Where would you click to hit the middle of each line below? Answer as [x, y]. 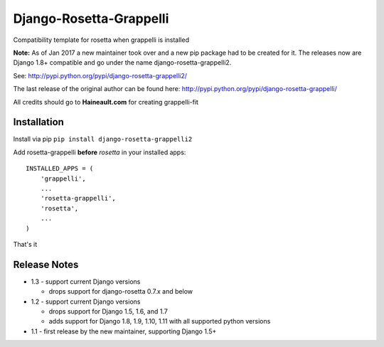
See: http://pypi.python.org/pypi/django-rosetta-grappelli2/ [100, 75]
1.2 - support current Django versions [86, 301]
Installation [38, 122]
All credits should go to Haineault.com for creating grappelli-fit [106, 102]
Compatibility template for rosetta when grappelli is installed [101, 40]
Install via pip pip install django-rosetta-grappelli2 [103, 139]
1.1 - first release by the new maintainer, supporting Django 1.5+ [124, 331]
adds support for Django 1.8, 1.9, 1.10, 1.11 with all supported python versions [160, 321]
